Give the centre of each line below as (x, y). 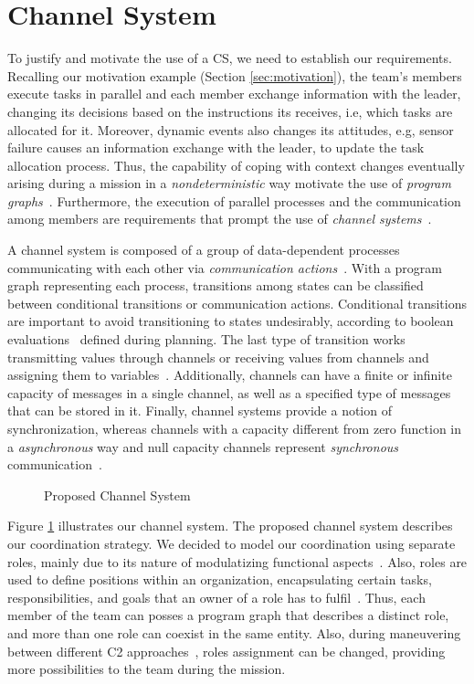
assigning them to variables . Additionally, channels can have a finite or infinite (230, 375)
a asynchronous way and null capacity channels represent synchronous (203, 446)
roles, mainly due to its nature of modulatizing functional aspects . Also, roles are (237, 561)
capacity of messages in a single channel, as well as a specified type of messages (229, 392)
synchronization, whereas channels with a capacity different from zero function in (235, 428)
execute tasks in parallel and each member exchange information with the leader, (234, 94)
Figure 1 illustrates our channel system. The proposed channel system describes (230, 526)
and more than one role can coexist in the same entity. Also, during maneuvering (234, 632)
